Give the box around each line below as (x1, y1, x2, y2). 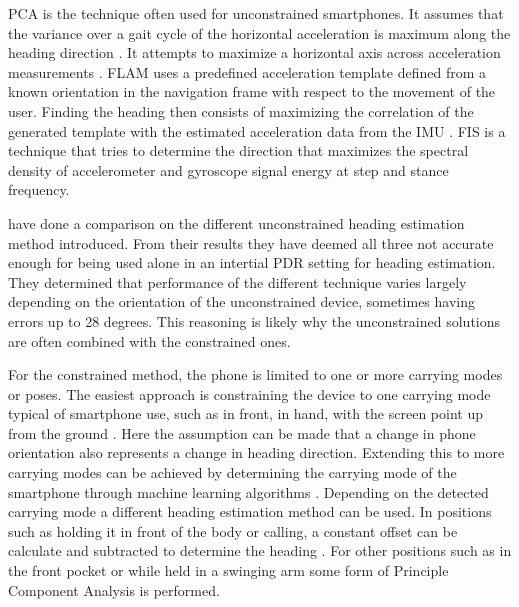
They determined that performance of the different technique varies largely (8, 271, 467, 292)
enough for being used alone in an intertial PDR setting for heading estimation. (8, 252, 496, 273)
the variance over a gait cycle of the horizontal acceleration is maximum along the (8, 22, 511, 43)
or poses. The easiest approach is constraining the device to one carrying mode (8, 383, 491, 404)
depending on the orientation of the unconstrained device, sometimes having (8, 291, 475, 312)
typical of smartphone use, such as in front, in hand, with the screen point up (8, 403, 483, 424)
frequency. (8, 179, 70, 200)
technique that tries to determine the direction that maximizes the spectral (8, 140, 469, 161)
